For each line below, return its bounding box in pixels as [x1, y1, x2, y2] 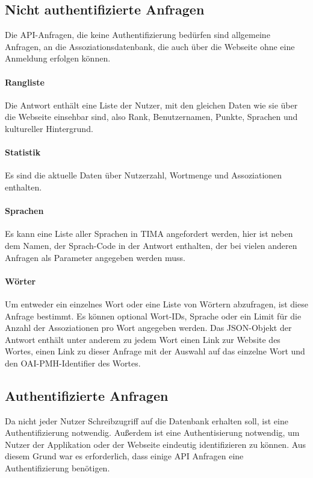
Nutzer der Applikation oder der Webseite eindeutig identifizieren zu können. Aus [5, 438, 306, 450]
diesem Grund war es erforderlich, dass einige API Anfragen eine [5, 450, 244, 462]
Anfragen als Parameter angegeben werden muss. [5, 251, 186, 263]
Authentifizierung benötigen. [5, 462, 110, 474]
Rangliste [5, 75, 45, 88]
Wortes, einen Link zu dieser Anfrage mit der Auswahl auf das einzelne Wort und [5, 345, 305, 357]
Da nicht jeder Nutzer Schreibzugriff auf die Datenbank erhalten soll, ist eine [5, 414, 288, 427]
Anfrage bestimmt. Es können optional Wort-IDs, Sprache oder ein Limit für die [5, 309, 302, 322]
